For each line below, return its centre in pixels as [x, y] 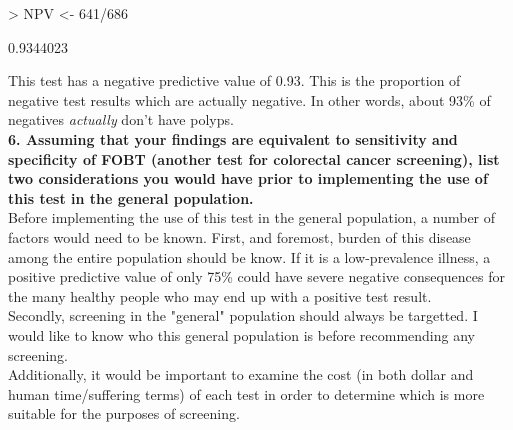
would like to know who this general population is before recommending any [241, 334]
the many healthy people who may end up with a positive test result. [220, 295]
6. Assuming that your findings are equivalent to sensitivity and [233, 138]
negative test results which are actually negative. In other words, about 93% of [249, 99]
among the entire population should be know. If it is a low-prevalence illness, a [249, 256]
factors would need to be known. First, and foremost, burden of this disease [239, 236]
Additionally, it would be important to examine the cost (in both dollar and [241, 374]
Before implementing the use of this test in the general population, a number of [252, 217]
